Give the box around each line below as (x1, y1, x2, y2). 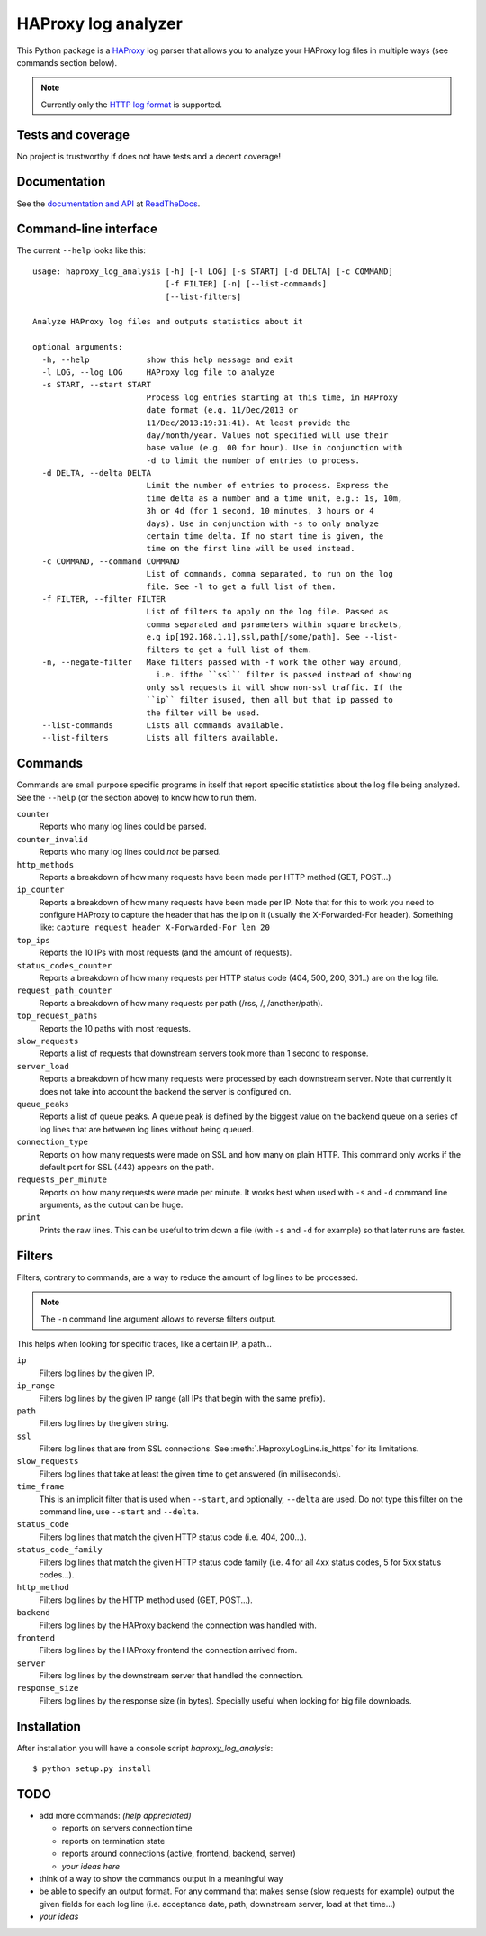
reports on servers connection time (61, 1822, 193, 1833)
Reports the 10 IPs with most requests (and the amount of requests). (39, 947, 292, 959)
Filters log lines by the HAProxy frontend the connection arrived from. (39, 1645, 298, 1656)
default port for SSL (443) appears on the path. (39, 1161, 215, 1172)
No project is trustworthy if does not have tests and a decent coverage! (16, 150, 281, 161)
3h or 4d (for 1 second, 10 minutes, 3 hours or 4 (146, 505, 374, 516)
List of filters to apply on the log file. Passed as (146, 606, 389, 617)
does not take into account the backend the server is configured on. (39, 1086, 292, 1096)
